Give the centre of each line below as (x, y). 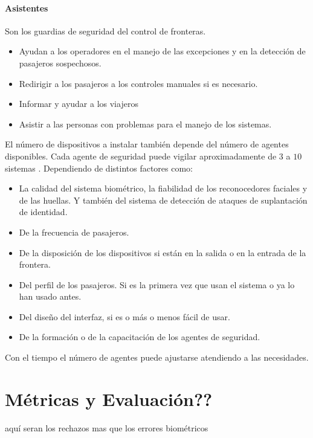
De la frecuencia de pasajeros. (74, 232)
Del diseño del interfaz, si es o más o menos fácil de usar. (124, 316)
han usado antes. (50, 296)
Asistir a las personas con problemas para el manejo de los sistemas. (145, 124)
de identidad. (43, 212)
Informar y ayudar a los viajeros (79, 104)
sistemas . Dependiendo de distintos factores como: (99, 168)
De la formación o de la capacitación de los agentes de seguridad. (140, 337)
